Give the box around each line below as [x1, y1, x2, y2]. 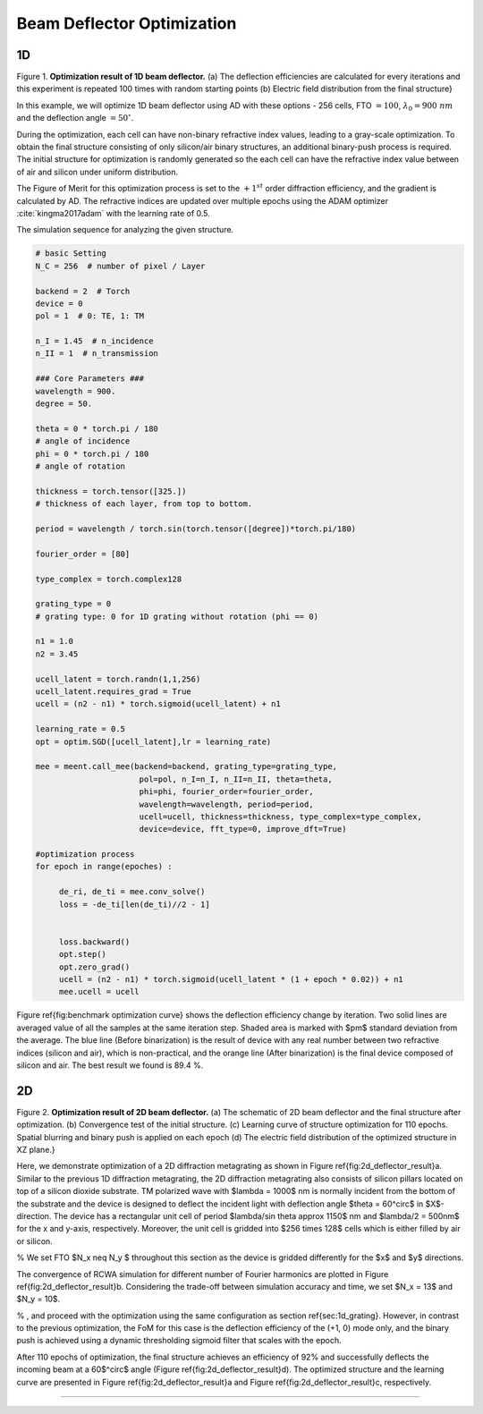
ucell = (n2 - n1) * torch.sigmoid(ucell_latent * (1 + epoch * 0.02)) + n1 [58, 975, 404, 984]
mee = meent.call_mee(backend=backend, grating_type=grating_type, [35, 761, 338, 772]
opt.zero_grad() [58, 961, 131, 972]
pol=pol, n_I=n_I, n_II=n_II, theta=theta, [139, 774, 333, 784]
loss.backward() [58, 936, 131, 947]
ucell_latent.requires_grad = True [35, 687, 191, 697]
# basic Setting [35, 249, 107, 258]
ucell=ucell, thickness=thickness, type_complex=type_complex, [139, 811, 422, 822]
